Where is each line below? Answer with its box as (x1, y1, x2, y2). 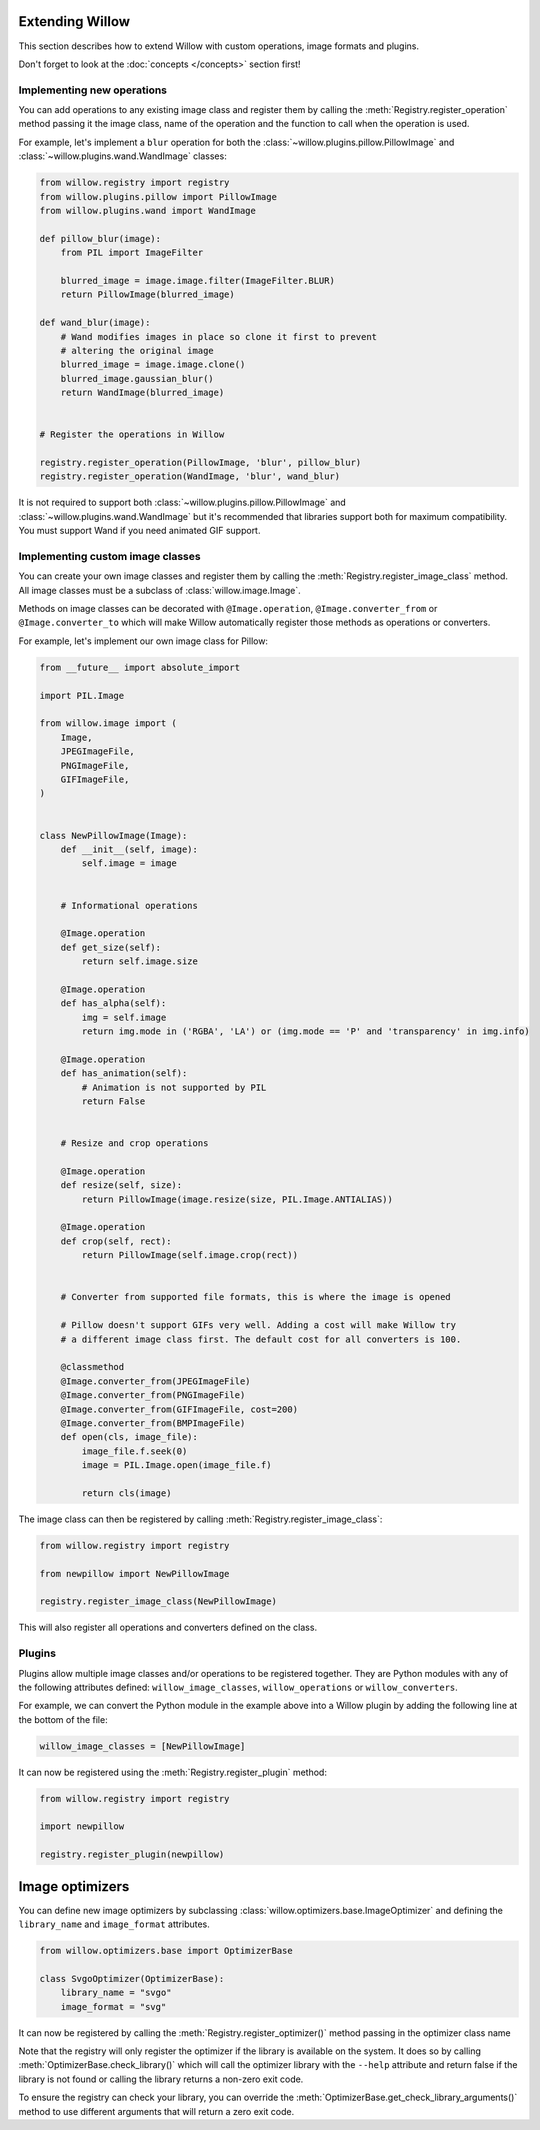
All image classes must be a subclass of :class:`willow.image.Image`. (18, 584, 302, 596)
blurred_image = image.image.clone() (60, 359, 246, 370)
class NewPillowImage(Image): (39, 830, 188, 841)
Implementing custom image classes (18, 549, 201, 563)
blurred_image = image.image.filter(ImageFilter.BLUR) (60, 275, 335, 286)
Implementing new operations (18, 83, 168, 97)
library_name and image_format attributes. (18, 1918, 210, 1930)
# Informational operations (60, 900, 199, 911)
